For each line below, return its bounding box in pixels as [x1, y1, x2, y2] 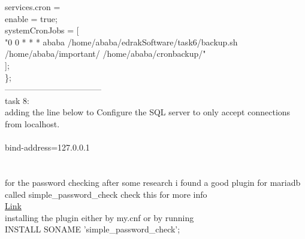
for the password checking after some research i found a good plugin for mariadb [5, 176, 301, 188]
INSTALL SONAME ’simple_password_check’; [5, 223, 180, 235]
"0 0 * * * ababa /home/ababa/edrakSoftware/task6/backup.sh [5, 35, 238, 48]
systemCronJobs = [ [5, 24, 79, 36]
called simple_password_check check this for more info [5, 188, 207, 200]
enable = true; [5, 12, 58, 24]
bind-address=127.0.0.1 [5, 141, 90, 154]
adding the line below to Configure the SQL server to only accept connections [5, 106, 291, 118]
